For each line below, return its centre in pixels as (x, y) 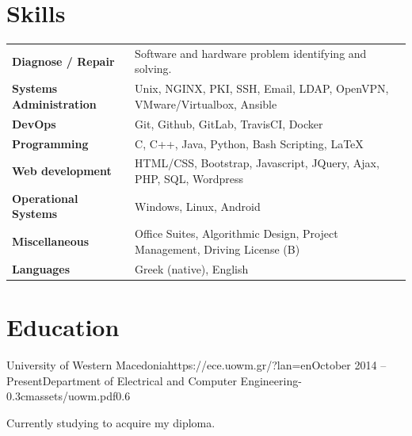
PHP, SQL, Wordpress (189, 179)
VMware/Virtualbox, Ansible (206, 103)
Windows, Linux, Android (198, 206)
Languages (41, 268)
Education (63, 327)
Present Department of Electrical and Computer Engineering (153, 380)
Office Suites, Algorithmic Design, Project (237, 233)
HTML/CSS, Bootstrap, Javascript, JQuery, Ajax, (257, 163)
